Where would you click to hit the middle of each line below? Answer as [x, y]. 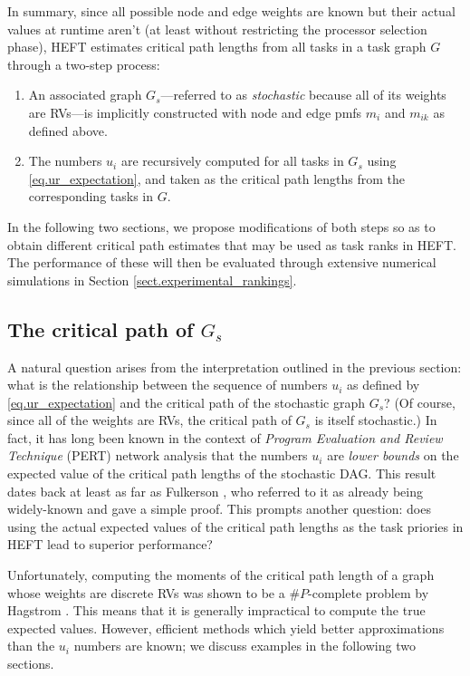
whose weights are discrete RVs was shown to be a [146, 592]
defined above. [68, 130]
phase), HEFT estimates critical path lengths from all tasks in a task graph [217, 47]
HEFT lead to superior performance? [110, 544]
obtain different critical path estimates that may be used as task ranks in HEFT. [232, 244]
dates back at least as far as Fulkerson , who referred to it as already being [215, 491]
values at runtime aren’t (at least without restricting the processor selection [217, 29]
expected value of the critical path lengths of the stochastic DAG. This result [222, 473]
